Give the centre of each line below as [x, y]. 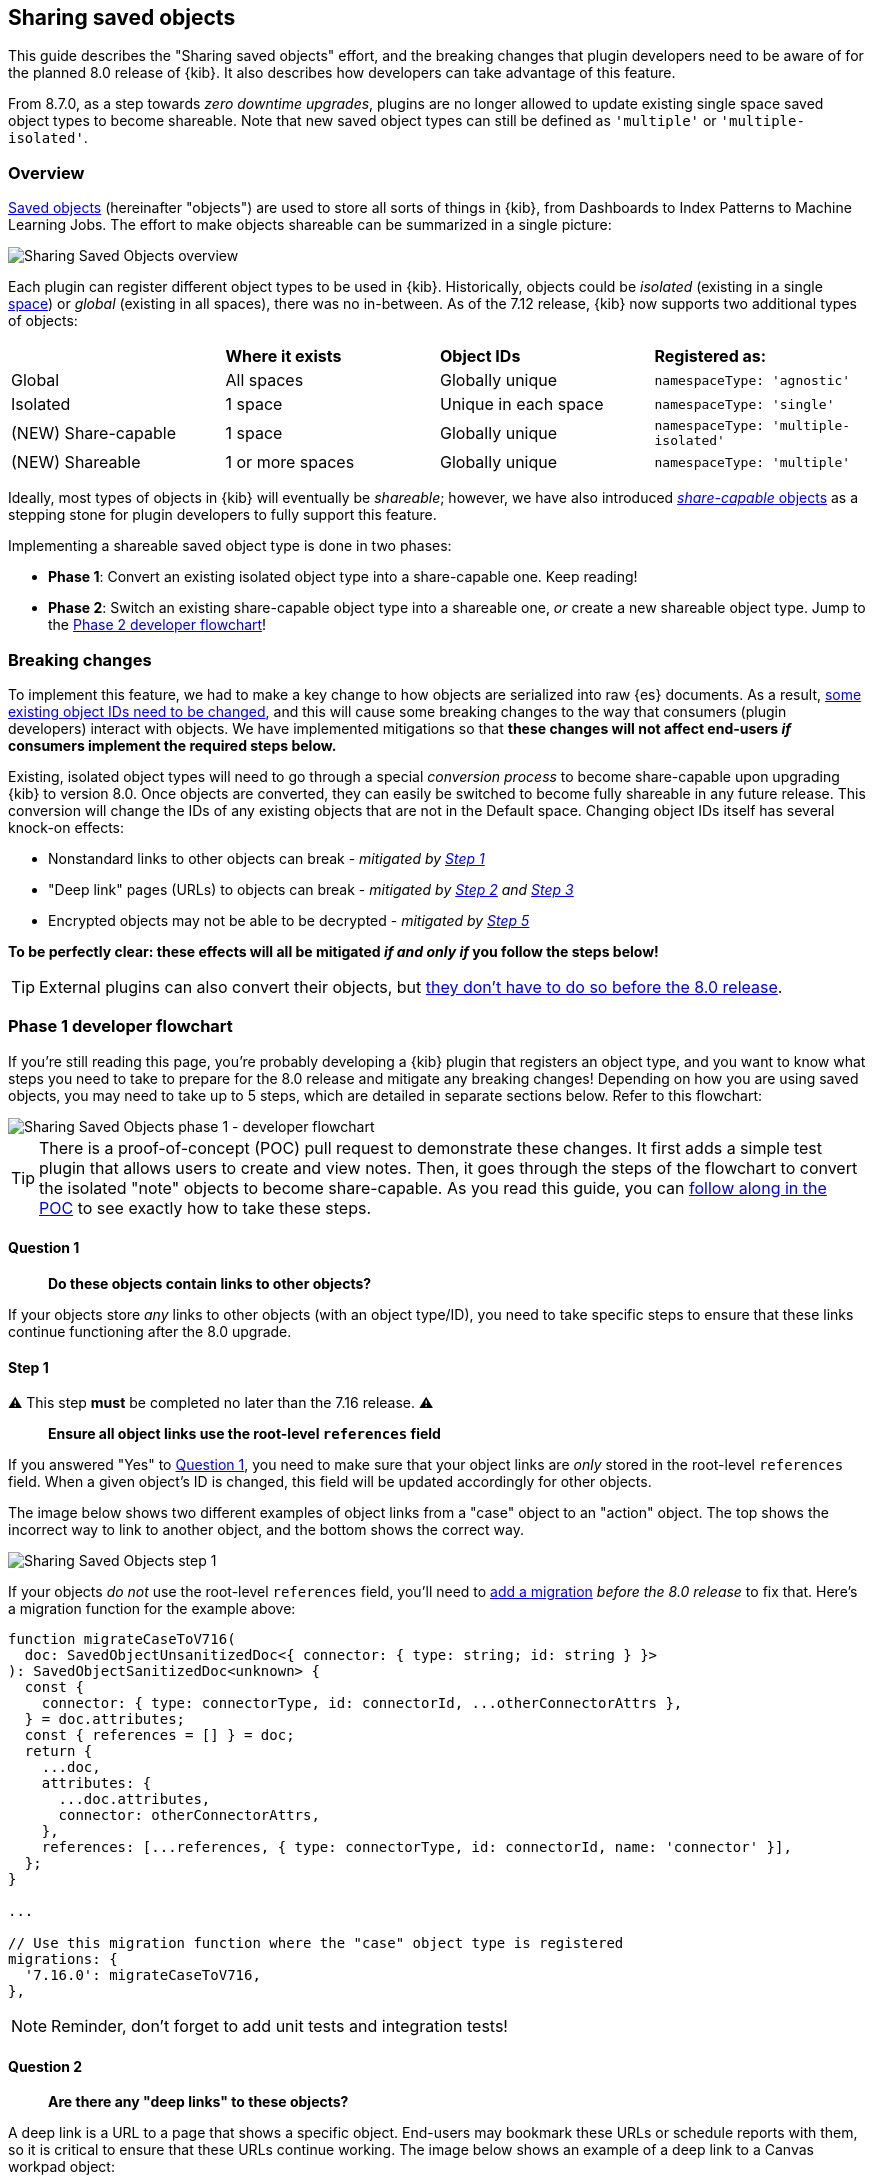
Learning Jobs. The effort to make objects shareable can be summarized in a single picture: [310, 225]
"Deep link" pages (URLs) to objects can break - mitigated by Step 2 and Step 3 [311, 889]
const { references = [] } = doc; [159, 1735]
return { [58, 1751]
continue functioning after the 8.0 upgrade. [150, 1331]
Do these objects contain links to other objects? [210, 1283]
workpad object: [61, 2167]
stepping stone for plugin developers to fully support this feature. [222, 515]
